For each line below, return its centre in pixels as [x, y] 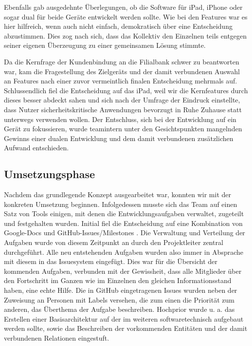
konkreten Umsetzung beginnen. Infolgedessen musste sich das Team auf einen [121, 204]
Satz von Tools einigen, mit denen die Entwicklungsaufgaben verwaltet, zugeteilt [124, 214]
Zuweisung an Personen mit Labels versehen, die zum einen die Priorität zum [119, 299]
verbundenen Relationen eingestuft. [57, 338]
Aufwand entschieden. [36, 148]
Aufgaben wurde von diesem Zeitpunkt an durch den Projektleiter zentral [114, 242]
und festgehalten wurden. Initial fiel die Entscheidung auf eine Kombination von [123, 223]
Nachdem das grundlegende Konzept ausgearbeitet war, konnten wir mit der [118, 194]
